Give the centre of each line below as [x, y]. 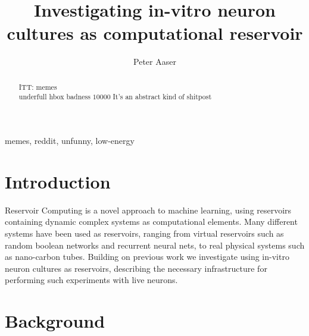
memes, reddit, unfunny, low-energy [70, 141]
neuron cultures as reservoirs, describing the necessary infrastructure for [136, 268]
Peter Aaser [155, 62]
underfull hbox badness [54, 97]
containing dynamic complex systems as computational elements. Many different [151, 222]
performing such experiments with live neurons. [91, 280]
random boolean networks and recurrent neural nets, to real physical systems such [155, 245]
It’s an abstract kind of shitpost [162, 97]
